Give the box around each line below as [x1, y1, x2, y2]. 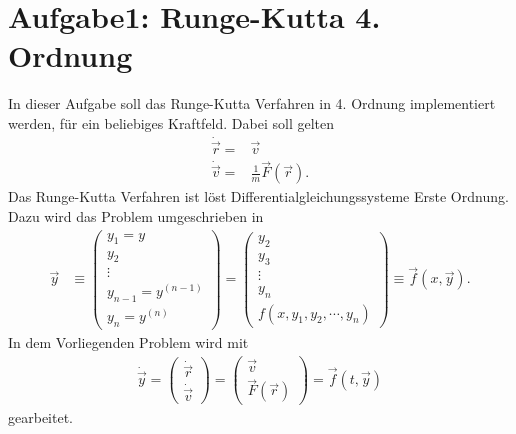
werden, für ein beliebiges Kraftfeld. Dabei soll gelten [8, 112, 334, 133]
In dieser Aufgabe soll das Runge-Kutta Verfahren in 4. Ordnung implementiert [8, 93, 496, 114]
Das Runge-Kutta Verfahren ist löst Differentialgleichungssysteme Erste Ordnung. [8, 186, 509, 207]
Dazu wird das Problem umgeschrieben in [8, 206, 264, 227]
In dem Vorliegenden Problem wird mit [8, 332, 249, 353]
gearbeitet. [8, 407, 73, 428]
